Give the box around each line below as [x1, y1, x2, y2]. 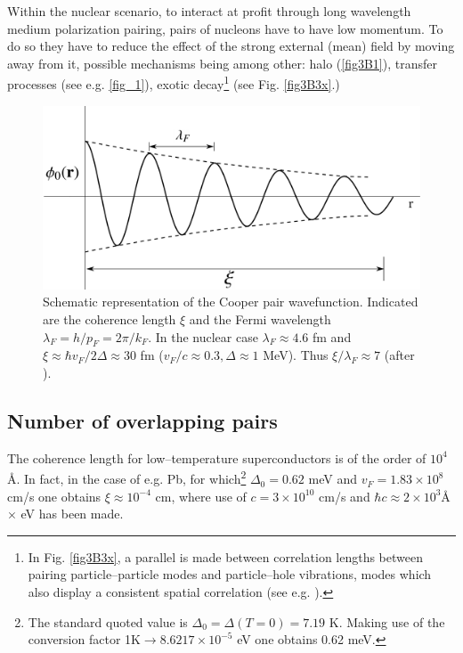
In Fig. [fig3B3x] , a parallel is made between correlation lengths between [28, 547, 424, 566]
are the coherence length [43, 310, 176, 329]
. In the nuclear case [148, 327, 258, 346]
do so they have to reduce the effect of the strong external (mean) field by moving [7, 37, 455, 55]
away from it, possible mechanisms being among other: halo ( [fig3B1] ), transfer [7, 53, 437, 72]
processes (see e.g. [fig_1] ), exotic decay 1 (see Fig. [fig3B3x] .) [7, 72, 340, 94]
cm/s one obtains [7, 486, 102, 505]
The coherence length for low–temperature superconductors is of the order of [7, 448, 426, 467]
